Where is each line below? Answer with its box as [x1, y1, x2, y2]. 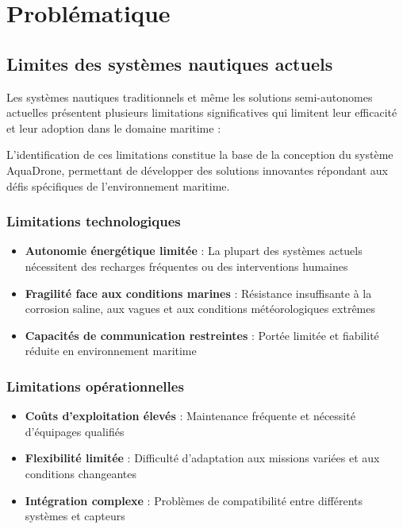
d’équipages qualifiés [25, 423, 125, 439]
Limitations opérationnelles [6, 376, 184, 396]
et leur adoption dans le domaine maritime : [6, 119, 221, 136]
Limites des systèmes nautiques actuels [6, 51, 333, 75]
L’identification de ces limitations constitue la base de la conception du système [6, 146, 393, 163]
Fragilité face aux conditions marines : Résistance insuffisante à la [25, 284, 372, 301]
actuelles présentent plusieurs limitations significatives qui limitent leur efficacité [6, 104, 397, 121]
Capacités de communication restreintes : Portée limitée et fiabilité [25, 326, 379, 343]
